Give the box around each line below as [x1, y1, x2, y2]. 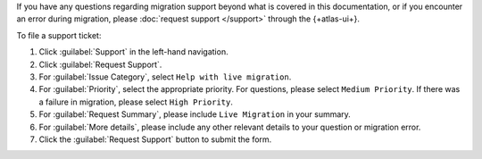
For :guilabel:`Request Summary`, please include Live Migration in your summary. [38, 109, 352, 120]
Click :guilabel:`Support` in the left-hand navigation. [38, 46, 229, 57]
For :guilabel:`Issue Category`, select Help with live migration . [38, 71, 292, 82]
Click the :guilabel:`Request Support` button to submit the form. [38, 134, 272, 145]
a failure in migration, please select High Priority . [38, 96, 234, 107]
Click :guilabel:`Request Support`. [38, 59, 162, 70]
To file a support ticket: [16, 29, 102, 40]
